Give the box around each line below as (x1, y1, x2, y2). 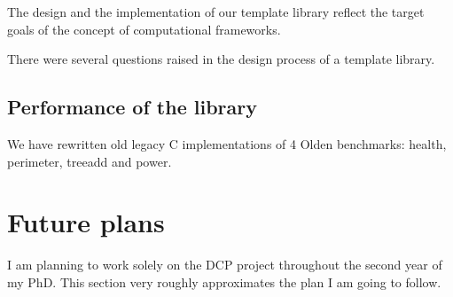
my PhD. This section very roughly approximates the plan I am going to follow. (7, 272, 441, 291)
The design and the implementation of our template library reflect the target (7, 3, 425, 20)
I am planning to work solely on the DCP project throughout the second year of (7, 255, 442, 274)
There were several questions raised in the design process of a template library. (7, 50, 435, 68)
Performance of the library (7, 93, 257, 121)
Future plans (7, 204, 165, 240)
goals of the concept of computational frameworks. (7, 20, 281, 38)
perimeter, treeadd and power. (7, 152, 172, 170)
